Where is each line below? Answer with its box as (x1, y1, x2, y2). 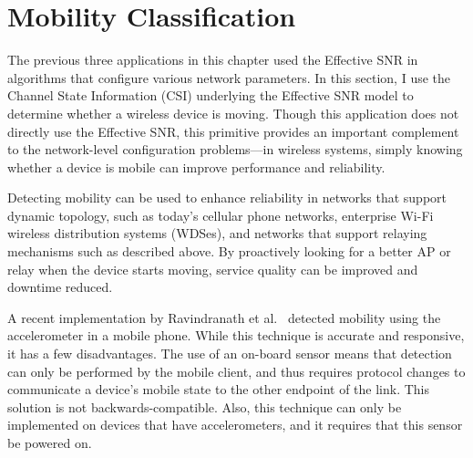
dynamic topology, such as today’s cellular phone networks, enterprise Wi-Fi (7, 205, 434, 224)
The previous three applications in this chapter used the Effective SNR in (7, 50, 418, 69)
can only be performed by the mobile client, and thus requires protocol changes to (7, 361, 466, 380)
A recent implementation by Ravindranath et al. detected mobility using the (7, 307, 441, 327)
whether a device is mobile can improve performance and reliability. (7, 157, 386, 176)
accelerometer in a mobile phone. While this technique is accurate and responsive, (7, 326, 465, 345)
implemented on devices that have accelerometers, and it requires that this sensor (7, 415, 463, 434)
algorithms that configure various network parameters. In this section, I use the (7, 68, 451, 87)
